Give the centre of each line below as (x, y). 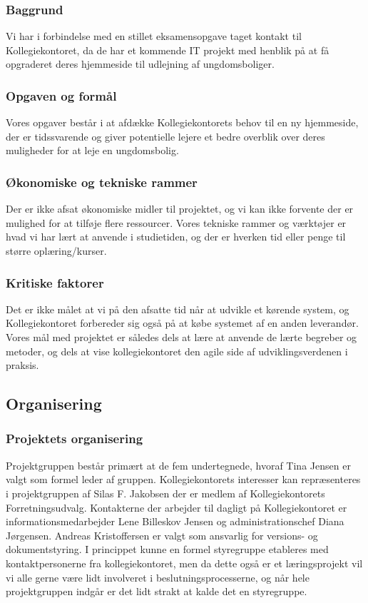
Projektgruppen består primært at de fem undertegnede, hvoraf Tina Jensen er (178, 465)
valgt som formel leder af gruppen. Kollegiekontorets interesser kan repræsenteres (183, 479)
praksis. (22, 365)
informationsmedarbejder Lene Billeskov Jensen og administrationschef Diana (175, 521)
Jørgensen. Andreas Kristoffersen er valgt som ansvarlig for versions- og (162, 535)
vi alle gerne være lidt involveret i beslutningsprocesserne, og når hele (158, 577)
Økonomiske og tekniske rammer (102, 182)
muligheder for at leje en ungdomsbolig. (92, 150)
